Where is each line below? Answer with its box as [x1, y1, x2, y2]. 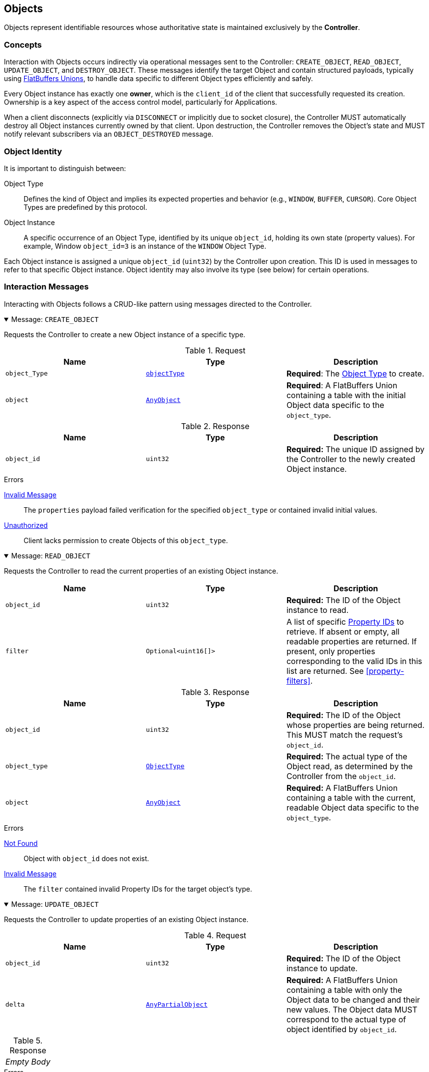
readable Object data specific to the [286, 802, 419, 812]
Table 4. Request [184, 930, 247, 940]
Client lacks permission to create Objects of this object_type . [24, 536, 228, 545]
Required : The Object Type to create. [286, 368, 425, 378]
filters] [286, 675, 311, 686]
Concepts [4, 39, 42, 50]
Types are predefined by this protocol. [24, 203, 147, 211]
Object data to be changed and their [286, 994, 420, 1005]
